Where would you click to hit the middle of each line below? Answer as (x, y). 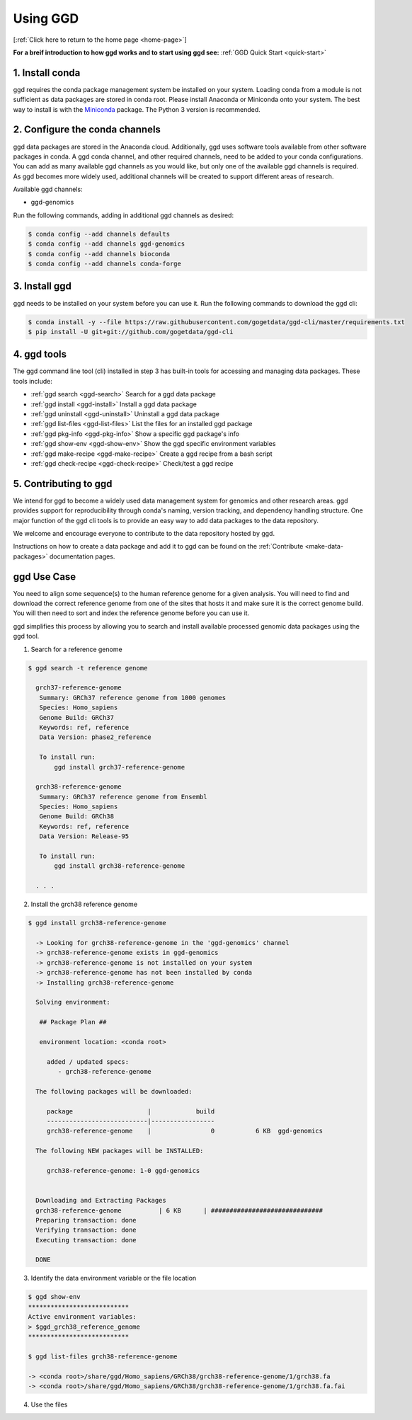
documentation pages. (82, 556)
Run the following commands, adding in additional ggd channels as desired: (123, 215)
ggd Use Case (45, 577)
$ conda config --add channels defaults (99, 234)
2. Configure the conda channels (87, 130)
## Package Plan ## (73, 1022)
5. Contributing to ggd (63, 484)
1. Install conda (47, 73)
